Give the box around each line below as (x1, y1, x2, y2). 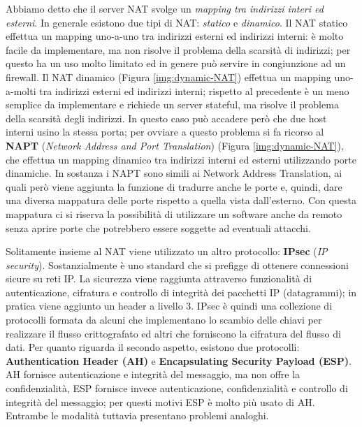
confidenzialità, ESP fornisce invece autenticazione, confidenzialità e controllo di (6, 381, 348, 396)
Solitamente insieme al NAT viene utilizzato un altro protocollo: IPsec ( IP (6, 244, 328, 259)
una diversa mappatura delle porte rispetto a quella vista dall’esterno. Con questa (6, 193, 356, 208)
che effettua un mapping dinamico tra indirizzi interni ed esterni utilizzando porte (6, 152, 356, 166)
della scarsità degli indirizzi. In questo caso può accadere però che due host (6, 110, 327, 125)
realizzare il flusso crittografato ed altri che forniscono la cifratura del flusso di (6, 326, 341, 340)
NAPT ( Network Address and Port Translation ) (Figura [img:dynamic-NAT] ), (6, 138, 344, 152)
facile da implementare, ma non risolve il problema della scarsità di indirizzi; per (6, 42, 351, 57)
